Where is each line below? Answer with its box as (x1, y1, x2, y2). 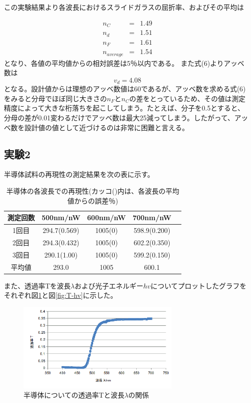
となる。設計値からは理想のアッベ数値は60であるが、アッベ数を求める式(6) (4, 84, 246, 94)
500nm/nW (42, 212, 80, 223)
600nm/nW (87, 212, 126, 223)
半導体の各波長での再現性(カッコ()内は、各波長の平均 (6, 185, 179, 196)
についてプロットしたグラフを (151, 280, 247, 290)
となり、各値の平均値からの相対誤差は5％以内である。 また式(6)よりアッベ (4, 58, 245, 68)
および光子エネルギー (75, 280, 144, 290)
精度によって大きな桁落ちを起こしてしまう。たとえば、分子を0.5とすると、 (4, 103, 245, 113)
